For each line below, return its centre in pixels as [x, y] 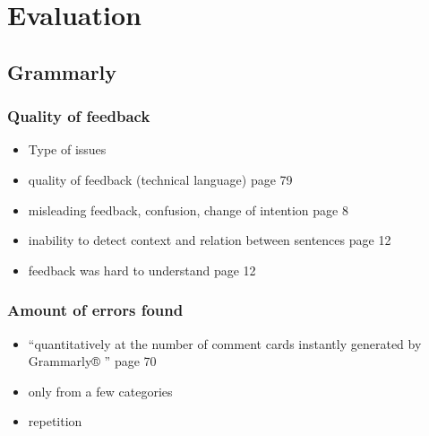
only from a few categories [100, 391]
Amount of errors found [95, 310]
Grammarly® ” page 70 [92, 361]
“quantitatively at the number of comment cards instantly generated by [225, 343]
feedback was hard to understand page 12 [142, 270]
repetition [55, 421]
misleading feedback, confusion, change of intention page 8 [188, 209]
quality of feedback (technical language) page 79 [160, 179]
